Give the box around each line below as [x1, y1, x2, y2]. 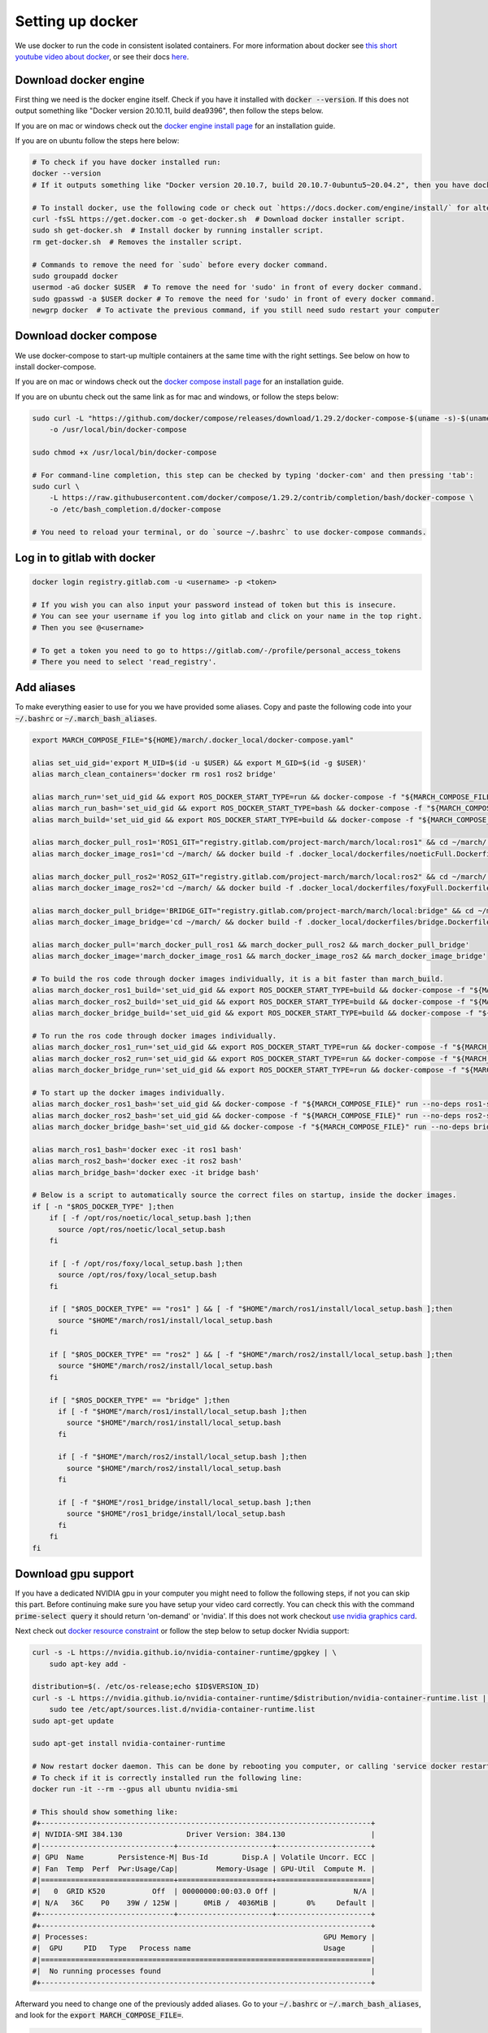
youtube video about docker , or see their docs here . [15, 51, 190, 61]
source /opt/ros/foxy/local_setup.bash [58, 1270, 217, 1280]
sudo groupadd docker [32, 271, 119, 281]
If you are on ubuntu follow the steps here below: [15, 136, 180, 146]
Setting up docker [15, 12, 138, 30]
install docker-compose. [15, 362, 97, 372]
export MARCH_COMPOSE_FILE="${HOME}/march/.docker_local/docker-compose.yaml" [32, 735, 354, 744]
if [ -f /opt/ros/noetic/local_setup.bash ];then [49, 1213, 251, 1223]
